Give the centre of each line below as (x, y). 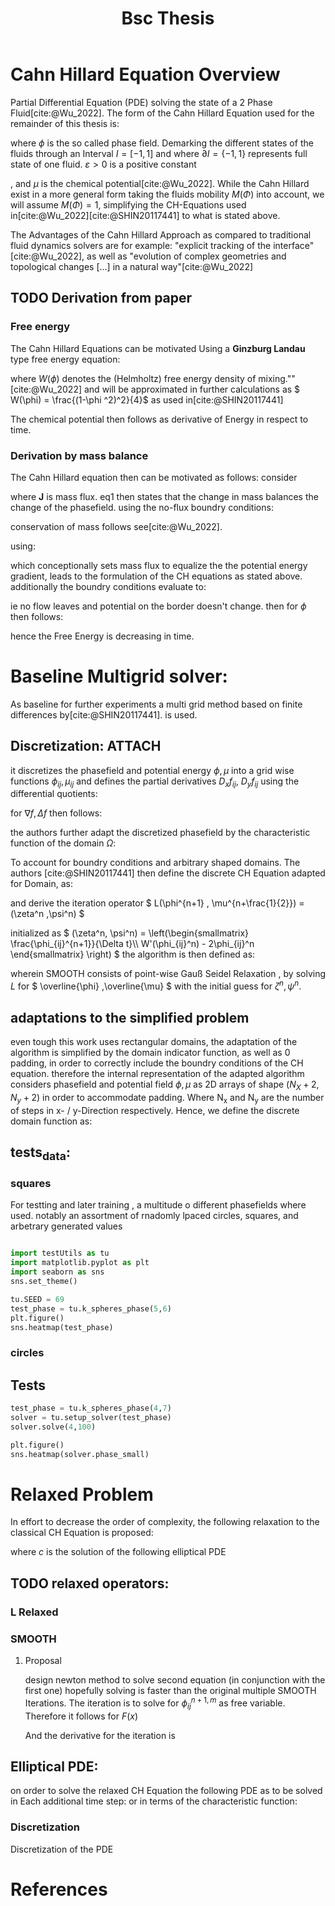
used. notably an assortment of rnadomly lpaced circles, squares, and (154, 1216)
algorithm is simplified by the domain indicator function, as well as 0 (150, 1052)
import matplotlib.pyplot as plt (80, 1263)
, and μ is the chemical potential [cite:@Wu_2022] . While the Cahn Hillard (160, 183)
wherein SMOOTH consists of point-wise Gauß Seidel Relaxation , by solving (168, 974)
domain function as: (51, 1121)
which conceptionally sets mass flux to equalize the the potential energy (159, 565)
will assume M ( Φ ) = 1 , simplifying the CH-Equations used (128, 204)
